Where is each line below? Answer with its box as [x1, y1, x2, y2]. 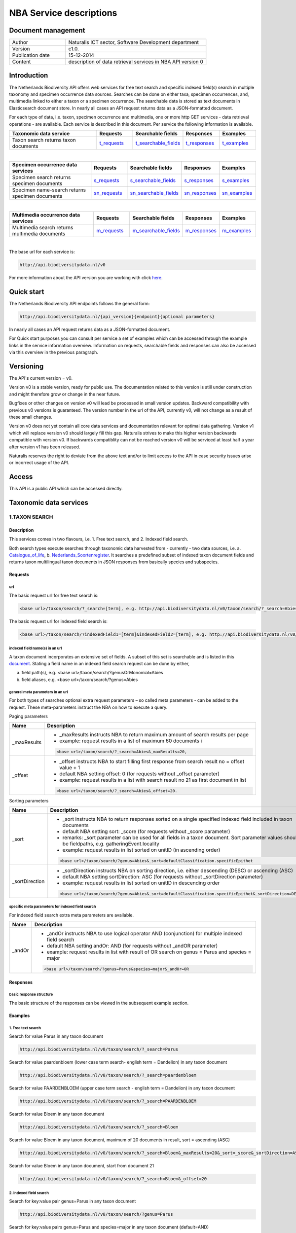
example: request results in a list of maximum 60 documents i [59, 737, 202, 744]
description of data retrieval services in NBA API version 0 [68, 58, 203, 65]
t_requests [99, 140, 124, 146]
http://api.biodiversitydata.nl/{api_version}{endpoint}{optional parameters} [19, 314, 215, 319]
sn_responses [184, 190, 217, 197]
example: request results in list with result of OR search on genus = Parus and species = [47, 948, 252, 955]
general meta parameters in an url [9, 689, 69, 694]
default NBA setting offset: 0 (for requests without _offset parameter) [59, 770, 220, 777]
